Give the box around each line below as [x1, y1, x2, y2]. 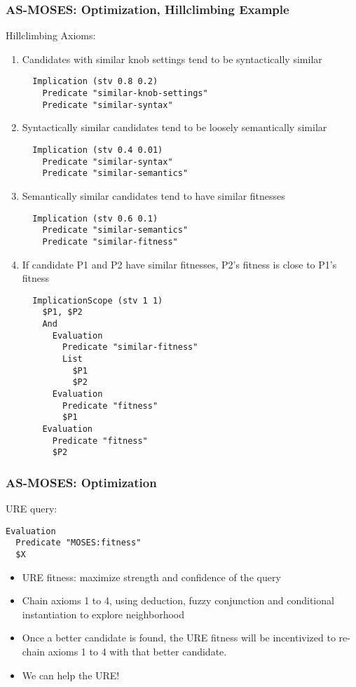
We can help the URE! [22, 667, 120, 682]
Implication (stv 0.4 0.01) [32, 144, 163, 155]
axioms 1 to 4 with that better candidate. [48, 644, 227, 659]
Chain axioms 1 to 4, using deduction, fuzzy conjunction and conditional [22, 593, 334, 608]
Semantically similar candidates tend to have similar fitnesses [22, 188, 285, 203]
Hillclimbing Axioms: [6, 28, 96, 43]
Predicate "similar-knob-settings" [42, 88, 208, 99]
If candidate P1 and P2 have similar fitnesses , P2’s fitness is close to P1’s [22, 257, 337, 271]
